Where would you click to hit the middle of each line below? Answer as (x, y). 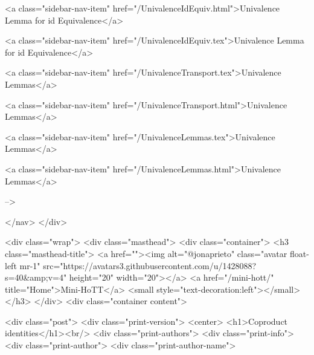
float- (299, 253)
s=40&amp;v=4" (36, 277)
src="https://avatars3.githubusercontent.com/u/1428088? (150, 265)
